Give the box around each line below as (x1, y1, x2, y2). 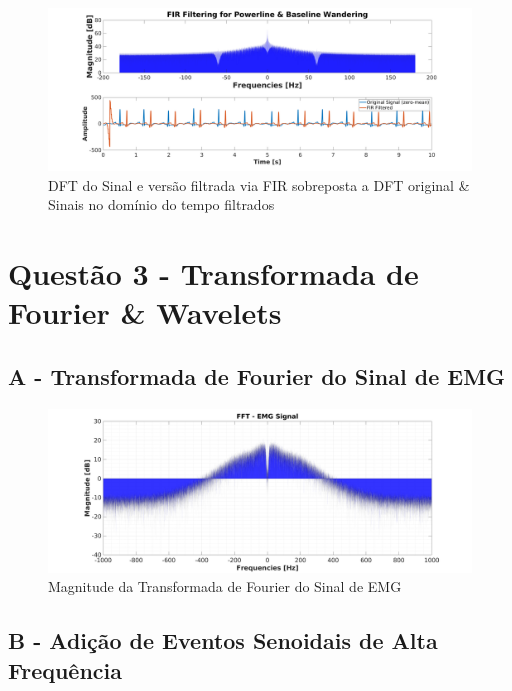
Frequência (8, 654, 123, 685)
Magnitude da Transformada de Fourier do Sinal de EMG (48, 576, 402, 597)
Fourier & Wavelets (8, 292, 282, 333)
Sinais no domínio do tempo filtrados (48, 194, 275, 215)
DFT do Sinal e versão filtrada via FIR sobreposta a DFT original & (48, 174, 470, 195)
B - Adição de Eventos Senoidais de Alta (8, 625, 438, 656)
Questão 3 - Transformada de (8, 253, 419, 294)
